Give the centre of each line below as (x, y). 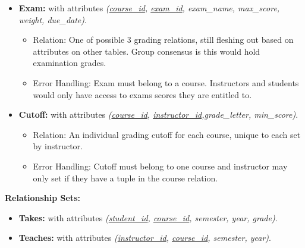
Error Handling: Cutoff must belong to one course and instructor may (160, 166)
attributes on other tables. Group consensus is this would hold (147, 51)
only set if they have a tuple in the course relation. (125, 178)
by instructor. (58, 146)
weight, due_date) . (53, 19)
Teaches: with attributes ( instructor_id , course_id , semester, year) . (145, 238)
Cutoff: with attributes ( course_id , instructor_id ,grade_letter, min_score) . (158, 114)
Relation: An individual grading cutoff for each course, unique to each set (167, 134)
